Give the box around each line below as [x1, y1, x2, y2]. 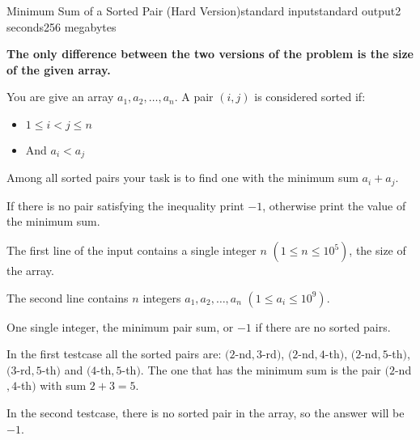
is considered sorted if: [254, 88, 366, 105]
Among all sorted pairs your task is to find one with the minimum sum [6, 169, 358, 186]
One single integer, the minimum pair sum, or [6, 318, 234, 335]
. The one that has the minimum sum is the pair [140, 361, 381, 378]
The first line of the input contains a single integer [6, 242, 257, 259]
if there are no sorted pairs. [255, 318, 391, 335]
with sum [40, 377, 87, 394]
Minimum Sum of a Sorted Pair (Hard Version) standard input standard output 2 [6, 2, 401, 19]
